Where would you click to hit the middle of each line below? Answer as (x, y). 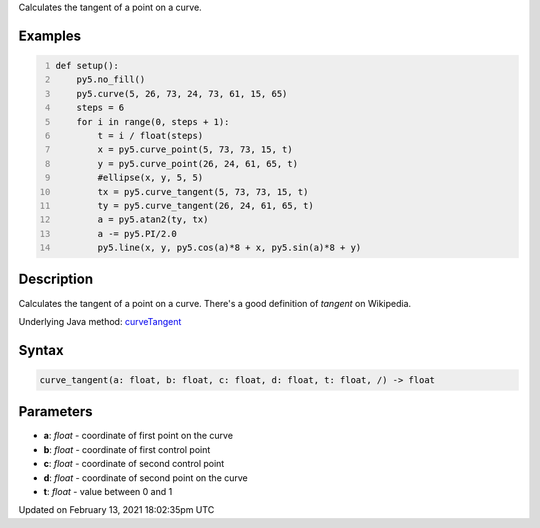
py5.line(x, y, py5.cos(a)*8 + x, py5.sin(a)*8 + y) (229, 248)
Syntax (41, 350)
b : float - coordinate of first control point (127, 449)
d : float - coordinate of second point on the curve (146, 477)
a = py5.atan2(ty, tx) (153, 219)
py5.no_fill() (111, 79)
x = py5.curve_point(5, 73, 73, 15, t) (195, 149)
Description (56, 279)
